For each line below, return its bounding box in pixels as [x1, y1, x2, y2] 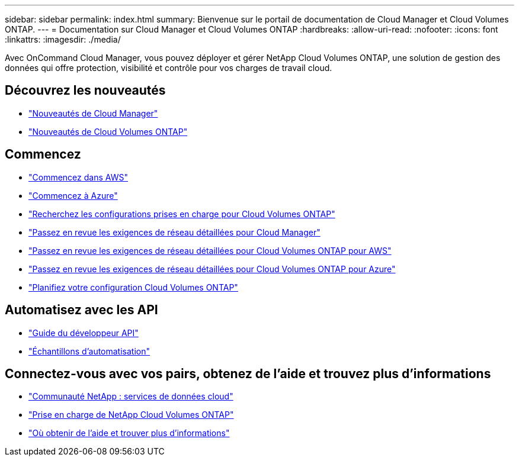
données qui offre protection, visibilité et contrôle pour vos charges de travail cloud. [5, 63, 332, 73]
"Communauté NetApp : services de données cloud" [28, 391, 233, 402]
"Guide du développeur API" [28, 327, 139, 338]
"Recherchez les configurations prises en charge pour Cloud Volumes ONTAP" [28, 208, 335, 219]
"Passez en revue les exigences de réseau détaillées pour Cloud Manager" [28, 227, 321, 237]
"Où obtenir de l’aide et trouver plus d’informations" [28, 428, 230, 439]
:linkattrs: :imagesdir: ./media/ [5, 34, 121, 44]
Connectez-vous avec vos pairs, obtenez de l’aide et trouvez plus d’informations [5, 366, 491, 381]
